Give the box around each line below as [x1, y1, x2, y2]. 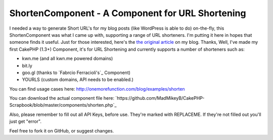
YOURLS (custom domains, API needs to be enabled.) [22, 77, 134, 83]
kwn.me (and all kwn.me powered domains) [22, 55, 113, 61]
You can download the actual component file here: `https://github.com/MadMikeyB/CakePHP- [9, 95, 205, 101]
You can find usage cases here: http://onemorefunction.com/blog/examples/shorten [9, 86, 185, 92]
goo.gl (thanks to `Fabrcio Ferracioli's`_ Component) [22, 69, 131, 76]
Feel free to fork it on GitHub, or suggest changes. [9, 127, 114, 133]
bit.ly [22, 62, 32, 68]
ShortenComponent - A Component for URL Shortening [9, 8, 246, 19]
